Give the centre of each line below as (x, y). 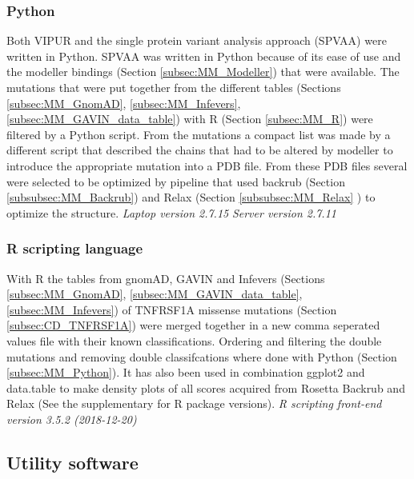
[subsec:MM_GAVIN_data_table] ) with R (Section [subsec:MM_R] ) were (190, 119)
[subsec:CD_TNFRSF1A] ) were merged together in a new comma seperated (193, 325)
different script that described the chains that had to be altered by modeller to (200, 150)
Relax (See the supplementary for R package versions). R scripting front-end (194, 403)
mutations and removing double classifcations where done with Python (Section (202, 356)
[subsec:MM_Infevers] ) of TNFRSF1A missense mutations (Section (172, 309)
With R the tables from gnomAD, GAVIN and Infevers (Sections (166, 278)
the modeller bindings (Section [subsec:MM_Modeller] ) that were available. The (203, 72)
